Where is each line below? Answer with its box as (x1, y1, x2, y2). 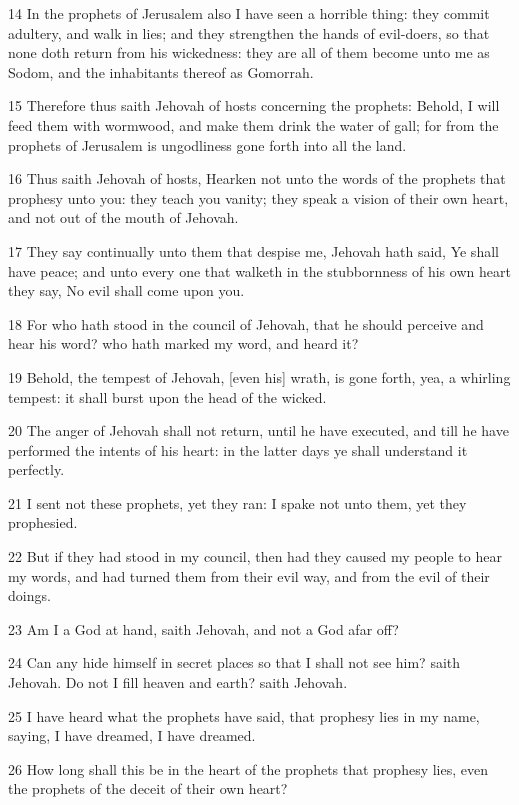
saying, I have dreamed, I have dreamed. (8, 725, 256, 746)
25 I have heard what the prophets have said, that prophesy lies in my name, (8, 705, 480, 726)
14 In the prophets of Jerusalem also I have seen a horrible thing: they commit (8, 3, 490, 23)
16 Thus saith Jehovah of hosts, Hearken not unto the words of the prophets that (8, 168, 506, 189)
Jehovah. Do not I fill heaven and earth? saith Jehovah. (8, 672, 348, 693)
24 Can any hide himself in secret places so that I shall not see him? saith (8, 652, 461, 673)
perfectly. (8, 459, 65, 480)
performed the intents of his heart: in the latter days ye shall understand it (8, 439, 468, 460)
